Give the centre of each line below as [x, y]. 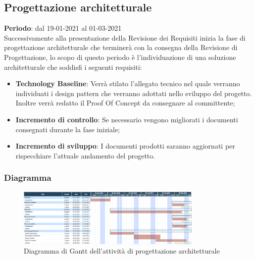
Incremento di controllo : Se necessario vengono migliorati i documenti [127, 119]
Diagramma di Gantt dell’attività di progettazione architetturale [122, 251]
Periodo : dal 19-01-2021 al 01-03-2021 [63, 28]
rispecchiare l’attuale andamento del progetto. [85, 155]
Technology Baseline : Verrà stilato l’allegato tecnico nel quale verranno [128, 83]
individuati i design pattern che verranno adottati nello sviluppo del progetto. [134, 93]
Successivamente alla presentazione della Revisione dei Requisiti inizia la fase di [125, 37]
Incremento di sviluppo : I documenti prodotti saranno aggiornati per [125, 146]
